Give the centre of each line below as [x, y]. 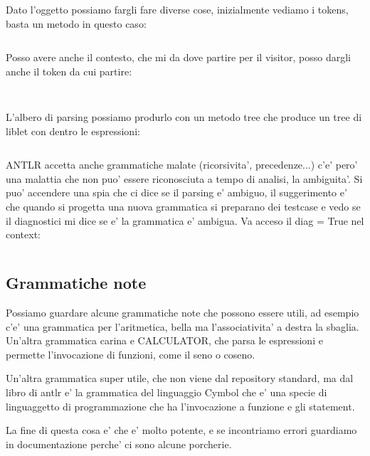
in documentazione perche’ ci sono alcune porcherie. [119, 444]
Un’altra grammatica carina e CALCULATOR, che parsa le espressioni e [164, 340]
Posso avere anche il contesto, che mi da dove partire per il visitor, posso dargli [179, 57]
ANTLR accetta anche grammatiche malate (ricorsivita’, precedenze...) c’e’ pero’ [182, 165]
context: [23, 234]
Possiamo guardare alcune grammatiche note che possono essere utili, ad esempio [183, 312]
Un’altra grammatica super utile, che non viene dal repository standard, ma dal [180, 378]
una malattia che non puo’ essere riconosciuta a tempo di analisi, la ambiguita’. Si [184, 178]
